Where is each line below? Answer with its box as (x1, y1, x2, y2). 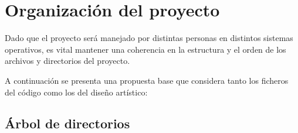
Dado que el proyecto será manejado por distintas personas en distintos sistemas (5, 32, 293, 44)
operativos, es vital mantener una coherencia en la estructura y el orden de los (5, 43, 286, 55)
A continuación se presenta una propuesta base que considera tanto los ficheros (5, 74, 289, 86)
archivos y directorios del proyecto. (5, 54, 130, 67)
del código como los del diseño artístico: (5, 86, 148, 98)
